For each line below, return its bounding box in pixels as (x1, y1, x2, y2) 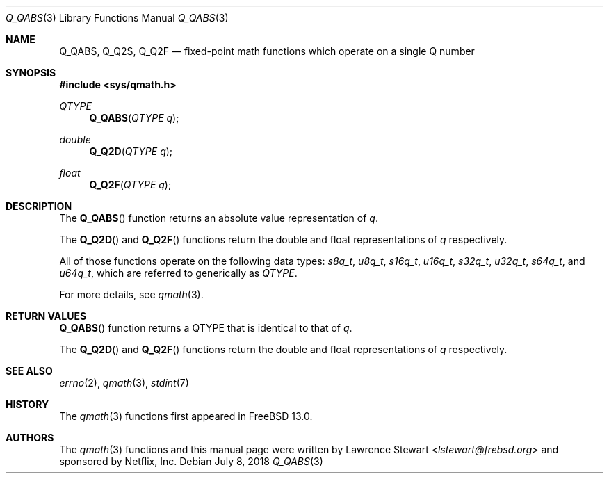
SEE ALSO (6, 365, 53, 377)
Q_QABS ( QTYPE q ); (89, 112, 179, 124)
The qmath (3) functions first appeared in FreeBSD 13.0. (59, 410, 313, 422)
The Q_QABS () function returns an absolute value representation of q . (59, 212, 378, 224)
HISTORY (6, 398, 49, 410)
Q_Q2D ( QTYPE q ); (89, 145, 173, 157)
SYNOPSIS (6, 67, 56, 79)
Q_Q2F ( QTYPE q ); (89, 179, 172, 190)
